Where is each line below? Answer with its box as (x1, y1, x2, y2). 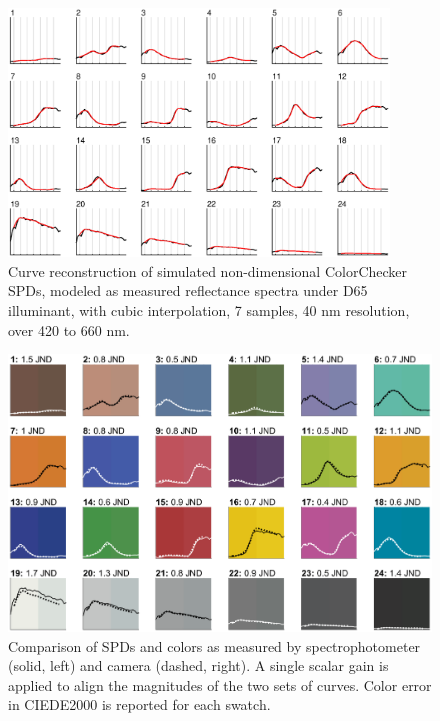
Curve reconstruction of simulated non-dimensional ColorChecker (8, 260, 408, 281)
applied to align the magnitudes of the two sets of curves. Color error (8, 674, 432, 695)
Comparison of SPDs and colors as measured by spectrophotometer (8, 635, 421, 656)
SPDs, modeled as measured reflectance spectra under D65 (8, 280, 368, 301)
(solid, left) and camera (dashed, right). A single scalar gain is (8, 655, 389, 676)
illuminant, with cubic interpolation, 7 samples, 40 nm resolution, (8, 300, 410, 321)
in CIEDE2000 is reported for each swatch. (8, 694, 271, 715)
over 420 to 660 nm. (8, 319, 130, 340)
